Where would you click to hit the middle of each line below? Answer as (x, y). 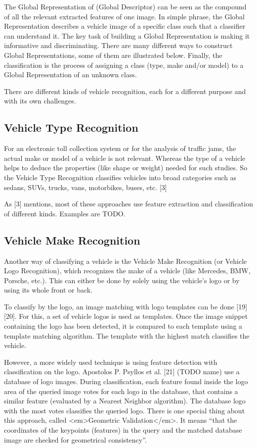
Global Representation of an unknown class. (70, 75)
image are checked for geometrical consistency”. (75, 439)
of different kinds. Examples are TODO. (65, 213)
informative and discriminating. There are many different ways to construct (118, 45)
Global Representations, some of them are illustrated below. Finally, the (113, 55)
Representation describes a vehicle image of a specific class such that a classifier (125, 26)
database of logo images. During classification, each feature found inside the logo (126, 381)
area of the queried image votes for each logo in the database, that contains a (121, 391)
